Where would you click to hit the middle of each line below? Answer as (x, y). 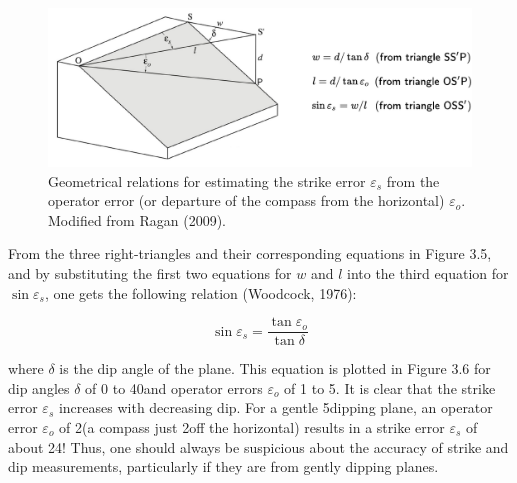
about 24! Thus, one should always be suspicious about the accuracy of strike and (258, 446)
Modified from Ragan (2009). (137, 219)
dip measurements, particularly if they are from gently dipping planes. (223, 466)
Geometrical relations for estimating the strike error (207, 180)
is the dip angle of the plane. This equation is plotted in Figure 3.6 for (275, 368)
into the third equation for (427, 272)
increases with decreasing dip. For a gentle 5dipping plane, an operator (275, 407)
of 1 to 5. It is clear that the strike (390, 387)
